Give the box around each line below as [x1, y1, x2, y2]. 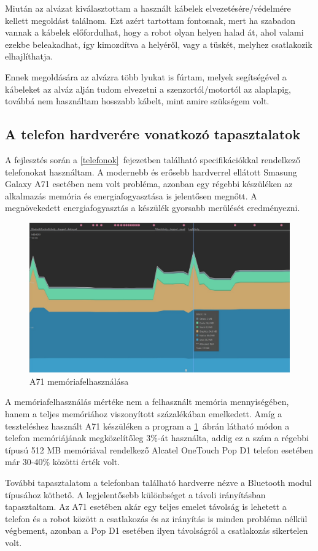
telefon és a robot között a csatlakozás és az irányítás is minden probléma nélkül [5, 512, 308, 525]
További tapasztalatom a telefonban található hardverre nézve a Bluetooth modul [5, 476, 312, 488]
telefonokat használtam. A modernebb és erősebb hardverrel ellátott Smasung [5, 165, 297, 178]
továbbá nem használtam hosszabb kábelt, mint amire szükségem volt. [5, 94, 270, 107]
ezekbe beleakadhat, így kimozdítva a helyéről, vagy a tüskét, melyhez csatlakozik [5, 37, 312, 50]
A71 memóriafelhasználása [29, 374, 129, 387]
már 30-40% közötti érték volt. [5, 455, 120, 468]
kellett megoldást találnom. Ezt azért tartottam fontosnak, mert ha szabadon [5, 13, 296, 26]
